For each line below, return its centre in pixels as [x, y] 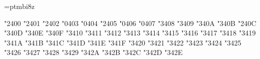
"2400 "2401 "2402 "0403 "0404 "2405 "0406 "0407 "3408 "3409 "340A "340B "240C [130, 23]
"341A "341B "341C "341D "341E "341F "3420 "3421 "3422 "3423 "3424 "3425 [123, 42]
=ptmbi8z [20, 6]
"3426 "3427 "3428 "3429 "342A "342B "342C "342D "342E [94, 52]
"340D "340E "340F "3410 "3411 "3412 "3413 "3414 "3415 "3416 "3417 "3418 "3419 [130, 33]
